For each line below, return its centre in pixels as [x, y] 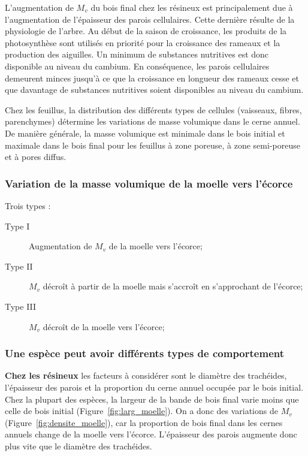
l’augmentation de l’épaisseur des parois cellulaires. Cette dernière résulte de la [150, 19]
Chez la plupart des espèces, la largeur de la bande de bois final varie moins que [152, 399]
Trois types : [28, 205]
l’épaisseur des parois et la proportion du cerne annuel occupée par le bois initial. [154, 387]
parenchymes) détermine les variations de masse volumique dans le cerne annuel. [153, 121]
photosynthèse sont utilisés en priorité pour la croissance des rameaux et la [143, 42]
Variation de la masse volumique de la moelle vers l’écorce [149, 183]
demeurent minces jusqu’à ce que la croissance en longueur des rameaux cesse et [152, 78]
